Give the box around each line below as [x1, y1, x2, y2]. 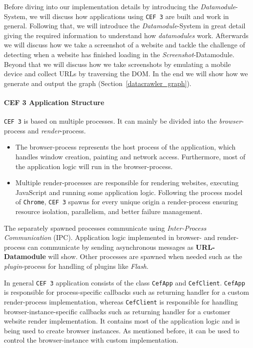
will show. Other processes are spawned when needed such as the [48, 251, 242, 261]
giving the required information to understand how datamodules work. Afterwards [4, 30, 249, 40]
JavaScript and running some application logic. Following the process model [15, 187, 243, 197]
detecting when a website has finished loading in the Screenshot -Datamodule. [4, 49, 234, 60]
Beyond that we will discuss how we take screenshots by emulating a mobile [4, 59, 231, 69]
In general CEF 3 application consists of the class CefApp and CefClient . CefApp [4, 277, 245, 287]
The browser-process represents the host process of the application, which [15, 142, 236, 152]
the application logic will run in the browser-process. [15, 161, 173, 171]
